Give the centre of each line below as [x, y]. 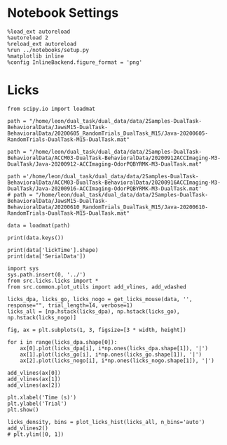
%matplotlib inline [36, 56]
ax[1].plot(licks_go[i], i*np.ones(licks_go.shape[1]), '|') [111, 354]
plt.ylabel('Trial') [37, 404]
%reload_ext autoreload [42, 44]
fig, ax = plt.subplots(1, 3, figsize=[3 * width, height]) [97, 330]
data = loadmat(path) [39, 225]
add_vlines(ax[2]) [34, 385]
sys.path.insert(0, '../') [47, 274]
